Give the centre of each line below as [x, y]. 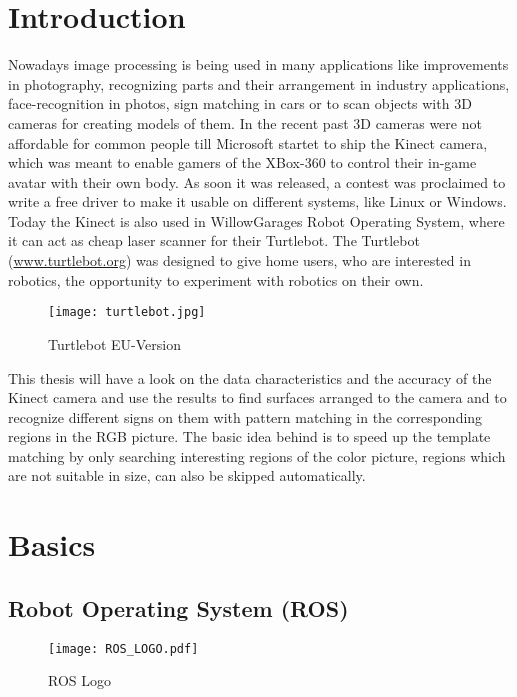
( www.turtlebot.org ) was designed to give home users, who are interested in [239, 260]
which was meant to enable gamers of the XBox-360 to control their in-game [242, 162]
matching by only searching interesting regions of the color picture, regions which [257, 455]
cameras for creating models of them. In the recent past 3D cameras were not [245, 122]
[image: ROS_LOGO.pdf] [123, 648]
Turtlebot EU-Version [114, 343]
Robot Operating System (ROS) [178, 607]
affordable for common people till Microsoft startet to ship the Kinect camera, [248, 142]
